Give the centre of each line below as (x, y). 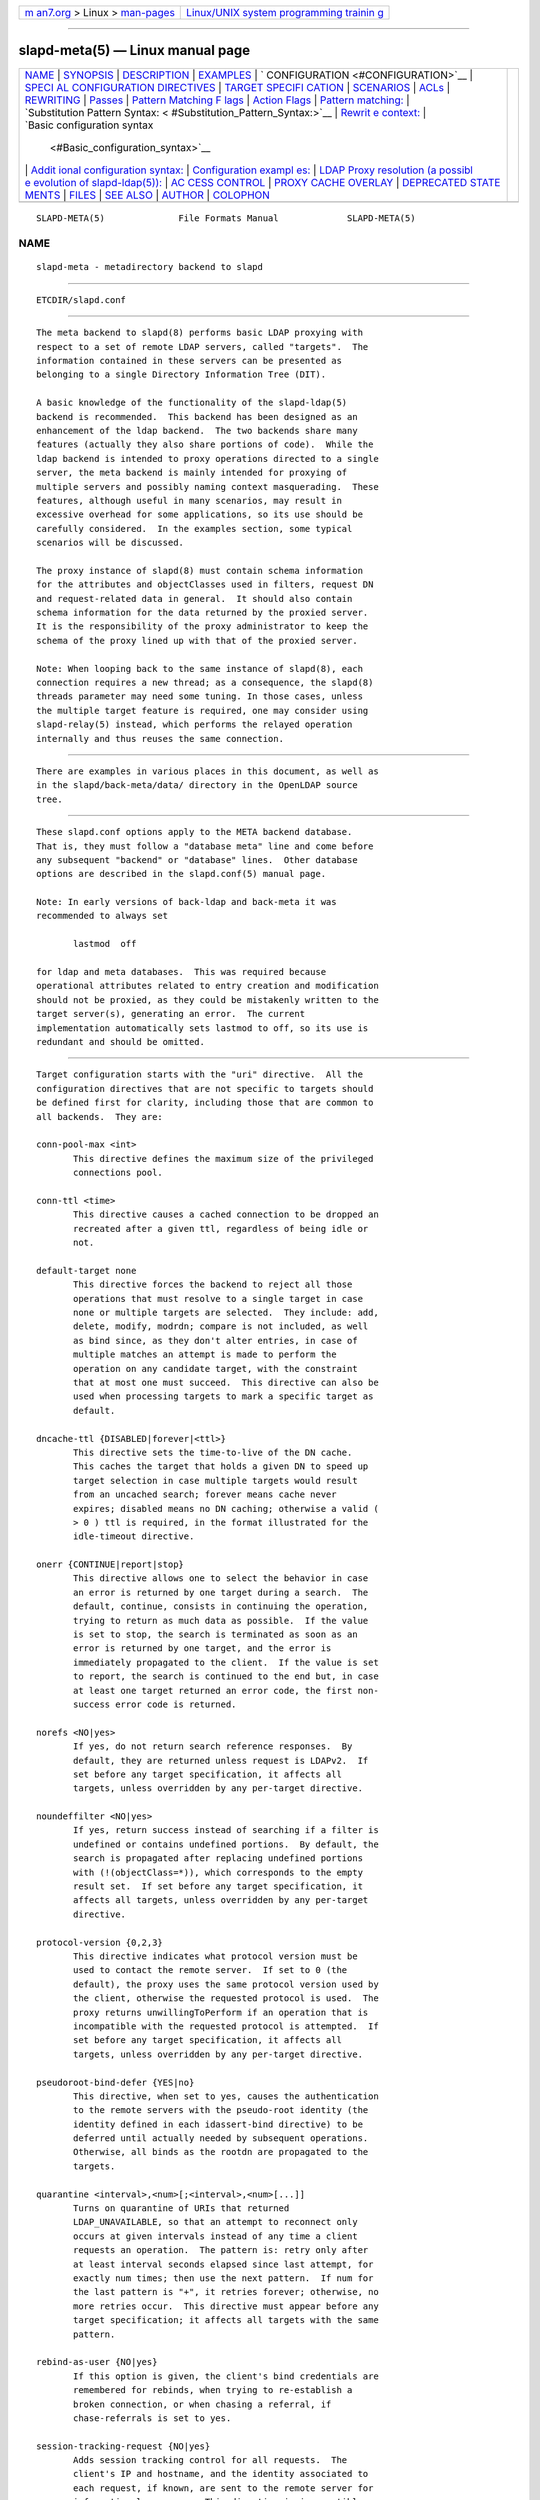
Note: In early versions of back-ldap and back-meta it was (186, 902)
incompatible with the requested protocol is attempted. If (226, 2026)
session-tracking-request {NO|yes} (123, 2446)
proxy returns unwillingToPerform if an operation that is (221, 2012)
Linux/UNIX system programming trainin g (285, 12)
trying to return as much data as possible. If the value (221, 1620)
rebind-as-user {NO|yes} (97, 2362)
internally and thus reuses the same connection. (160, 738)
